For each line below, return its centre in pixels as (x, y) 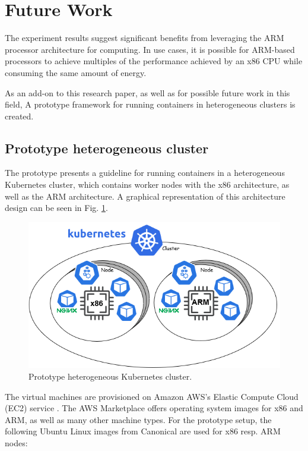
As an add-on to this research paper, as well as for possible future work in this (147, 92)
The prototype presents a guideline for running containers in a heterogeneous (145, 173)
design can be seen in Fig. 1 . (56, 208)
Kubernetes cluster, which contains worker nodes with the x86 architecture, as (147, 184)
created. (19, 116)
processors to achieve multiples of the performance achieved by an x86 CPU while (154, 61)
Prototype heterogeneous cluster (107, 148)
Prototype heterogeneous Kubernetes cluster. (110, 376)
